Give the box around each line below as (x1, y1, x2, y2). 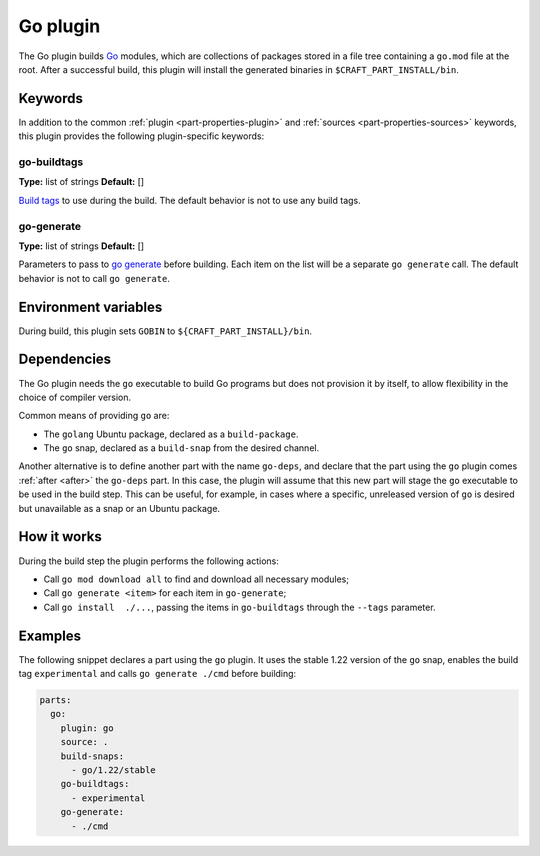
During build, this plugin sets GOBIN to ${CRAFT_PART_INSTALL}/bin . (18, 325, 313, 337)
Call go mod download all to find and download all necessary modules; (43, 573, 350, 585)
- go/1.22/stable (71, 764, 157, 775)
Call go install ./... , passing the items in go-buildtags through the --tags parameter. (43, 601, 436, 613)
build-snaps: (60, 750, 125, 762)
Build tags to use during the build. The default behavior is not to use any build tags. (18, 194, 362, 206)
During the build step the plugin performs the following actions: (18, 555, 280, 567)
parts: (39, 694, 72, 705)
